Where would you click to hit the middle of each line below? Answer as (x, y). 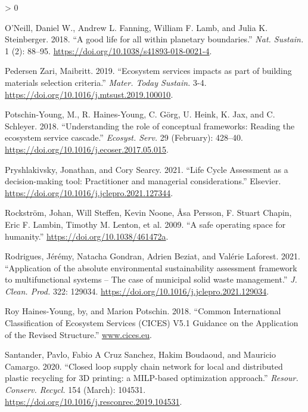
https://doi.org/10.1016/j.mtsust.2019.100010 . (89, 94)
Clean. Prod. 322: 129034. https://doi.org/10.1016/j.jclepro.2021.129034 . (137, 291)
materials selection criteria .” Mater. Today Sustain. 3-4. (106, 82)
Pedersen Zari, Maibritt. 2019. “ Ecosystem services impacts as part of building (148, 71)
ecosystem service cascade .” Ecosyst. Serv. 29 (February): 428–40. (124, 137)
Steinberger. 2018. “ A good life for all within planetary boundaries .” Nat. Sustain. (154, 39)
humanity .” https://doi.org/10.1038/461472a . (87, 236)
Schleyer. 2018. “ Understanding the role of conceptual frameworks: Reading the (150, 126)
